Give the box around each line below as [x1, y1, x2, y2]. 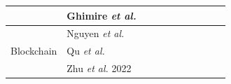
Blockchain [10, 43, 57, 58]
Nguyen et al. [66, 26, 125, 41]
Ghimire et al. [66, 8, 136, 22]
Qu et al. [66, 43, 105, 58]
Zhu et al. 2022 [66, 61, 132, 76]
